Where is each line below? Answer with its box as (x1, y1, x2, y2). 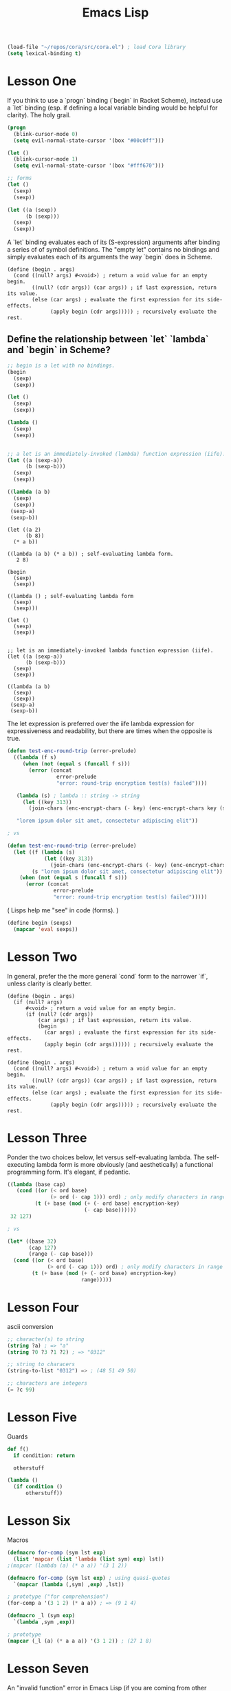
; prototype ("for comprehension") (7, 1593, 109, 1601)
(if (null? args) (13, 999, 63, 1005)
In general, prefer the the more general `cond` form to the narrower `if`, (7, 972, 208, 980)
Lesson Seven (7, 1661, 89, 1677)
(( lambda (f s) (13, 754, 57, 761)
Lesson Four (7, 1300, 79, 1315)
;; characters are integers (7, 1380, 88, 1387)
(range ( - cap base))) (28, 1250, 94, 1258)
